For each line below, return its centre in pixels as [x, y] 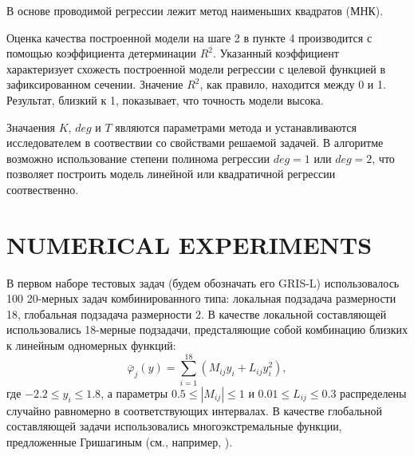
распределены [373, 393]
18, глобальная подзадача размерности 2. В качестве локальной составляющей [197, 313]
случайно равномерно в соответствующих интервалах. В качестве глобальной [194, 410]
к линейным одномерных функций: [91, 345]
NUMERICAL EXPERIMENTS [189, 244]
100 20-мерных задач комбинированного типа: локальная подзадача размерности [201, 298]
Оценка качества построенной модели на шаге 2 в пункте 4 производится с [189, 37]
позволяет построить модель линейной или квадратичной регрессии [171, 174]
